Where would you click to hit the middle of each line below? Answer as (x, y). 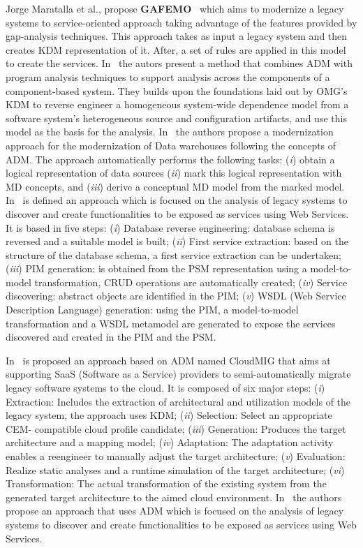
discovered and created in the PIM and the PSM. (111, 337)
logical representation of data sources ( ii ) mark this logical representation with (174, 173)
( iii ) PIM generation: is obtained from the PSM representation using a (156, 268)
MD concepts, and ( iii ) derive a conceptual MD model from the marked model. (175, 186)
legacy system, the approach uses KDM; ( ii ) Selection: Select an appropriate (169, 415)
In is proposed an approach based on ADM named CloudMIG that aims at (168, 360)
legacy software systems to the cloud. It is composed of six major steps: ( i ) (165, 388)
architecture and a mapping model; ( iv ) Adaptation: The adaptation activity (170, 442)
